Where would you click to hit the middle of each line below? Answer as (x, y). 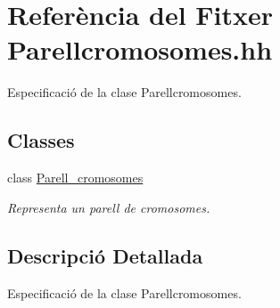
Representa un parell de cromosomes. (109, 207)
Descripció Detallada (105, 255)
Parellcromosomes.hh (140, 49)
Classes (41, 140)
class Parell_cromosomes (75, 178)
